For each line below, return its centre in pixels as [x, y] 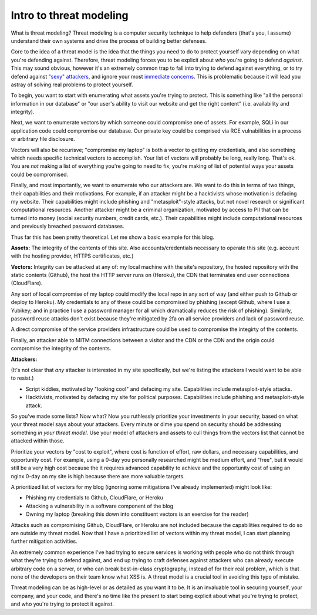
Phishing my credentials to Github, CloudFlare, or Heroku [95, 498]
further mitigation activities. [44, 541]
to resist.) [22, 378]
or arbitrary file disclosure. [43, 139]
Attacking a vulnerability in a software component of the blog [100, 506]
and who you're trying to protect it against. [63, 604]
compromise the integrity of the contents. [61, 349]
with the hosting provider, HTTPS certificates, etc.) [72, 256]
